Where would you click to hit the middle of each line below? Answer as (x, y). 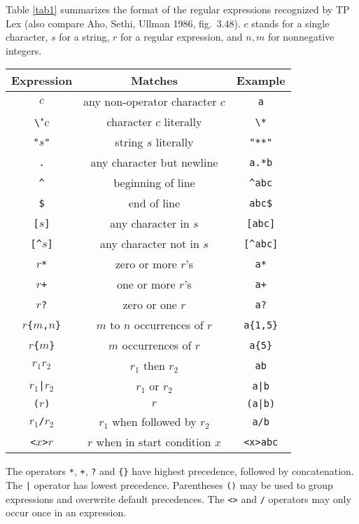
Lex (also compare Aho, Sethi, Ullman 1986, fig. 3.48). (123, 23)
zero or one (150, 305)
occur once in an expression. (66, 512)
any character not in (150, 244)
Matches (154, 81)
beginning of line (154, 183)
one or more (146, 284)
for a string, (84, 37)
